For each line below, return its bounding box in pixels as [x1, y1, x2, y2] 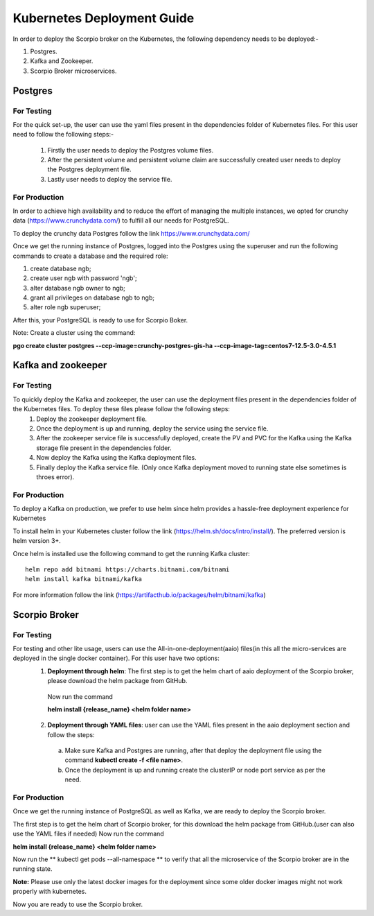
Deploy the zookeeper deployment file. [36, 415, 148, 423]
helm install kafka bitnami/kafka [25, 576, 142, 583]
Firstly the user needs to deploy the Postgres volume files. [47, 146, 214, 154]
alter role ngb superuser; [30, 303, 101, 311]
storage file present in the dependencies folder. [36, 444, 172, 452]
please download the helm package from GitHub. [47, 677, 188, 685]
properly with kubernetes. [12, 888, 87, 896]
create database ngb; [30, 264, 91, 273]
